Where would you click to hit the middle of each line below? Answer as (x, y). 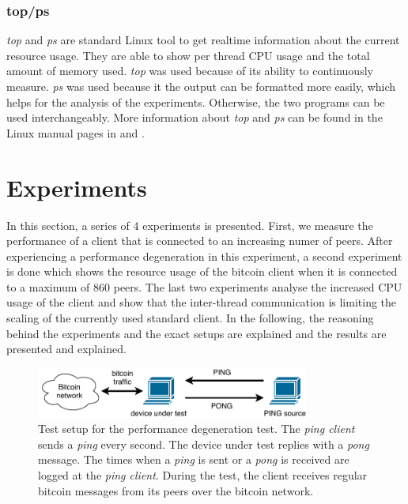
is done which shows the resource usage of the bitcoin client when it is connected (202, 271)
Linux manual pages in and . (76, 132)
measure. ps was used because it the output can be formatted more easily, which (201, 86)
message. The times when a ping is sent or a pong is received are (194, 459)
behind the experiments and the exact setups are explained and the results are (196, 333)
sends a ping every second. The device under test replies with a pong (204, 444)
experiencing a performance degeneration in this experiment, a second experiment (204, 256)
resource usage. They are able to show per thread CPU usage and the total (188, 55)
